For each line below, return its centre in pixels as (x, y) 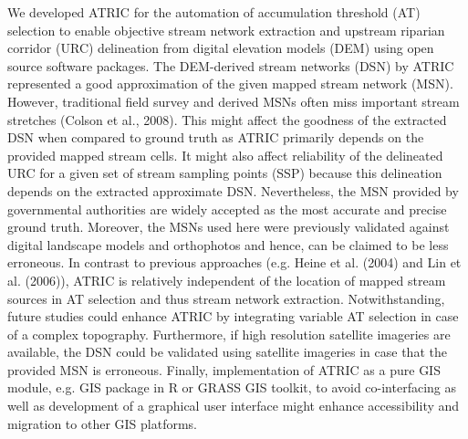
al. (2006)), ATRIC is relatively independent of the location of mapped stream (227, 280)
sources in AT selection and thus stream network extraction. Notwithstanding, (226, 298)
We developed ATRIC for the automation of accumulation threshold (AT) (214, 12)
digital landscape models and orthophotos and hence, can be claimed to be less (228, 244)
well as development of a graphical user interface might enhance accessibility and (234, 406)
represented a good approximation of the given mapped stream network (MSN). (230, 84)
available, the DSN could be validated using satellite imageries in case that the (227, 352)
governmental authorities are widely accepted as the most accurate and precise (227, 209)
